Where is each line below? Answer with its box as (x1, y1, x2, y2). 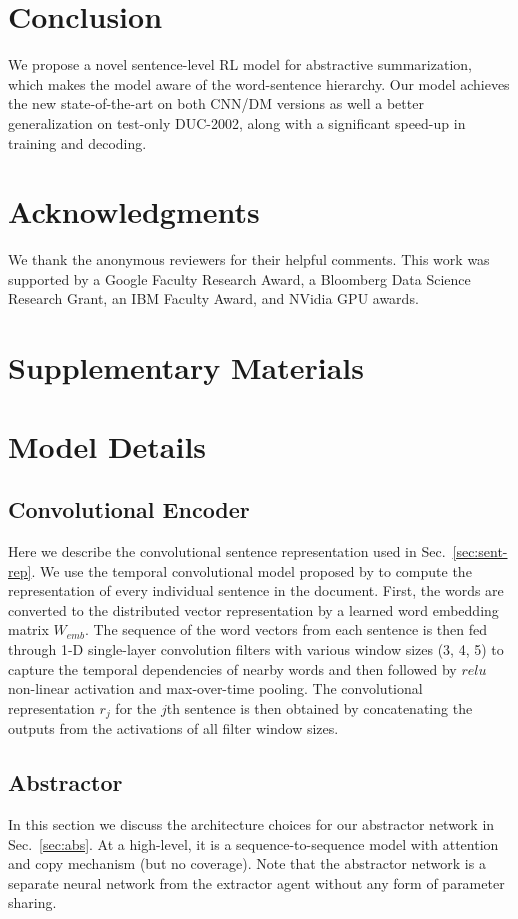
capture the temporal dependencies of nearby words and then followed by (8, 658, 457, 679)
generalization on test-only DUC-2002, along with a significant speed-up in (8, 112, 466, 133)
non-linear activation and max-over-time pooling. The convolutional (8, 678, 423, 699)
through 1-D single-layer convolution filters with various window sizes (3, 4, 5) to (8, 638, 504, 659)
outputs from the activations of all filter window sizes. (8, 718, 339, 739)
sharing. (8, 892, 57, 913)
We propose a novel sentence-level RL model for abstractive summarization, (8, 54, 472, 75)
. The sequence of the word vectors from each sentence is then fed (84, 619, 488, 640)
